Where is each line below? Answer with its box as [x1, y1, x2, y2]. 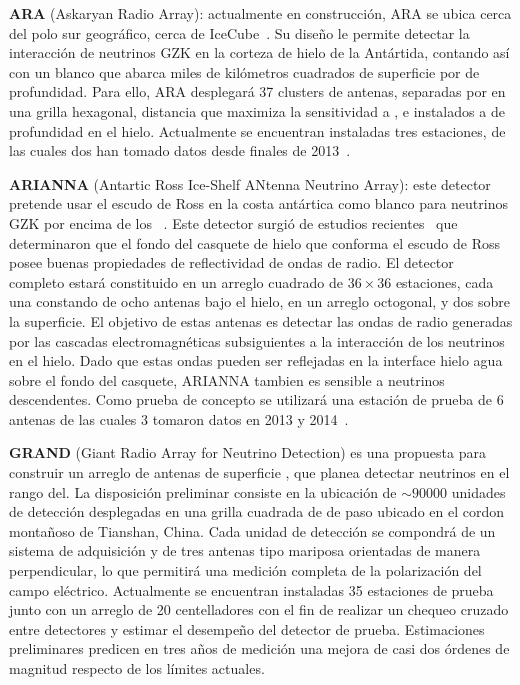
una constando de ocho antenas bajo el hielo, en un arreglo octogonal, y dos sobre [9, 291, 510, 312]
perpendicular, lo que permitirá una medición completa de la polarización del [9, 560, 482, 581]
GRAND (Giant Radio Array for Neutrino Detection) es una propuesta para [9, 442, 486, 463]
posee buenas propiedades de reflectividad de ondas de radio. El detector [9, 252, 454, 273]
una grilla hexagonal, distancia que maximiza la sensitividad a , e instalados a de [9, 100, 505, 121]
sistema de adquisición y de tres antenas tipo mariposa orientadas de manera [9, 540, 481, 561]
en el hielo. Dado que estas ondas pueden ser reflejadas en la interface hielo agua [9, 350, 503, 371]
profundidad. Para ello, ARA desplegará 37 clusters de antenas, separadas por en [9, 81, 506, 102]
